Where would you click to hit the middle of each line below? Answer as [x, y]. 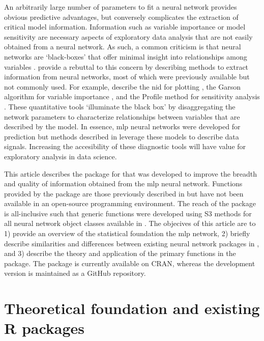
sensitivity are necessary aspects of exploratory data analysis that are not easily [128, 36]
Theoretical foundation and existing [132, 308]
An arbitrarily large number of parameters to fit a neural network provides [121, 7]
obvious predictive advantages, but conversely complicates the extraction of [121, 17]
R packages [45, 328]
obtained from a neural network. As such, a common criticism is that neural [123, 47]
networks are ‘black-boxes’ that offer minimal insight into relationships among [126, 56]
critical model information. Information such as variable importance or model [125, 27]
